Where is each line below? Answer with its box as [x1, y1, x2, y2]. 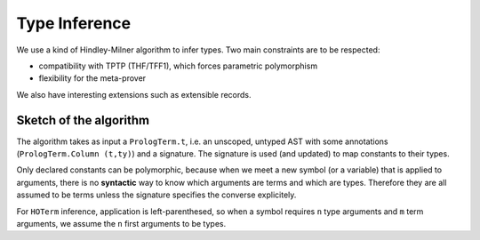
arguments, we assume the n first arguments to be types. [16, 218, 227, 228]
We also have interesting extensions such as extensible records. [16, 89, 252, 100]
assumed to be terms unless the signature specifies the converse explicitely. [16, 189, 297, 200]
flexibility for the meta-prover [38, 73, 147, 84]
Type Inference [16, 13, 132, 33]
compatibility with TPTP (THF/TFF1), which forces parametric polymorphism [38, 60, 318, 71]
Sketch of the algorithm [16, 112, 150, 128]
